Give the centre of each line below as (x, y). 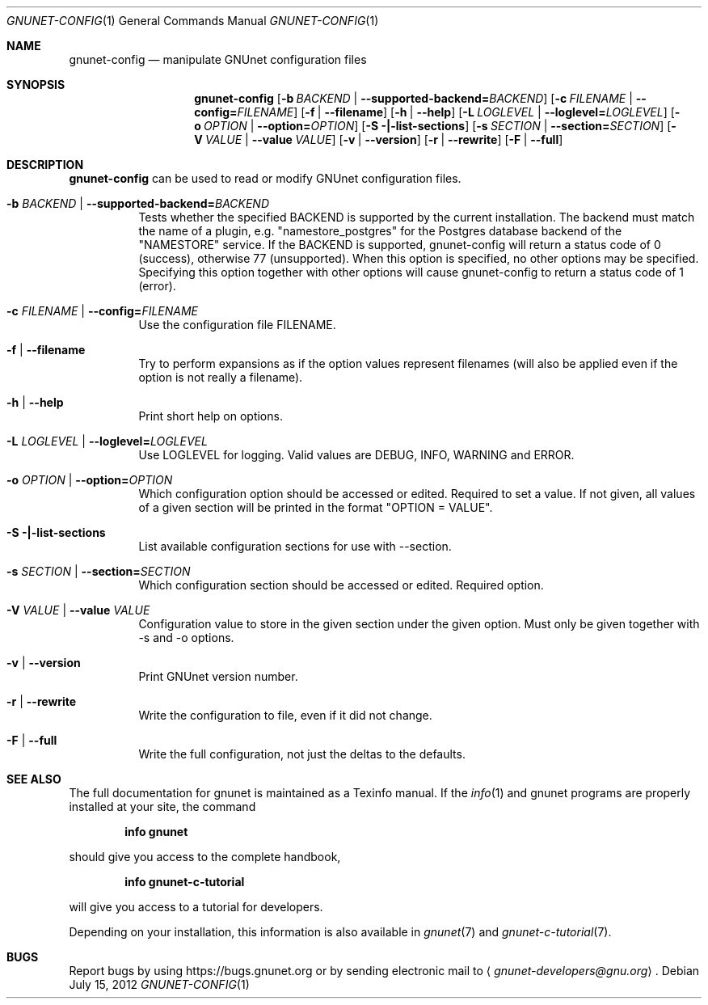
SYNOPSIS (36, 84)
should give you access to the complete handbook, (205, 857)
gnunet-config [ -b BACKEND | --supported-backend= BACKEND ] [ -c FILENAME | (413, 98)
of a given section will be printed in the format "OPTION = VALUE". (316, 507)
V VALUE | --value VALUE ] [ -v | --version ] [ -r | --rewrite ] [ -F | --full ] (379, 139)
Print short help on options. (211, 416)
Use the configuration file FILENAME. (237, 325)
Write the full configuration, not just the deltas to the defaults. (302, 754)
